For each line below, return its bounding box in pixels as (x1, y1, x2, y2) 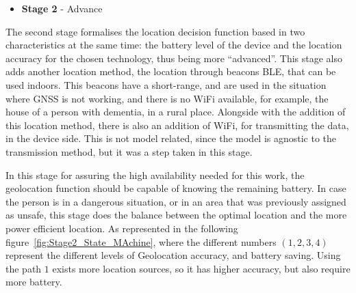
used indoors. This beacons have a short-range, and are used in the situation (5, 77, 327, 92)
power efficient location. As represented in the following (5, 221, 238, 235)
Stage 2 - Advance (21, 1, 103, 15)
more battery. (5, 275, 62, 289)
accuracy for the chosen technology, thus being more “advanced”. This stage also (5, 51, 343, 65)
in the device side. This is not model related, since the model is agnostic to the (5, 131, 337, 145)
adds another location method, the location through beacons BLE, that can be (5, 64, 336, 79)
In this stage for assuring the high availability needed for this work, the (5, 167, 305, 182)
